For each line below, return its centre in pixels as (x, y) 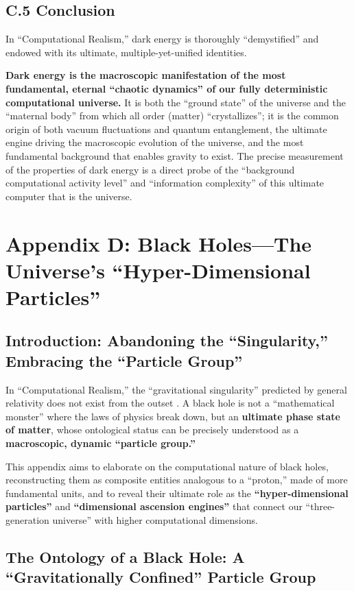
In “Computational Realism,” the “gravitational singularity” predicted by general (176, 389)
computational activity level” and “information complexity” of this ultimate (165, 183)
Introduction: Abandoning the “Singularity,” (167, 340)
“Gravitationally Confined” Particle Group (161, 577)
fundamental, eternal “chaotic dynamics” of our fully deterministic (167, 88)
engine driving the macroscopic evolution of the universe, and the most (155, 142)
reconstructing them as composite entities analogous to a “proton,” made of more (177, 480)
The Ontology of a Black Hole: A (125, 557)
